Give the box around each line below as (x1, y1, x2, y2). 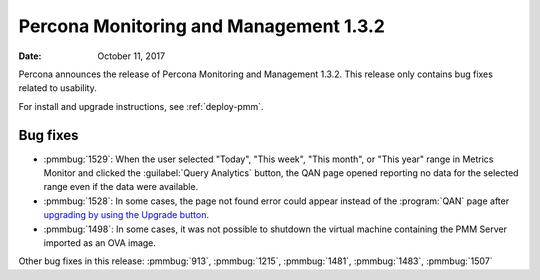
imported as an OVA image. (43, 236, 157, 249)
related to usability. (18, 82, 97, 94)
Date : (18, 50, 42, 62)
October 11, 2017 (97, 50, 165, 62)
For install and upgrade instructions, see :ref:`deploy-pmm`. (18, 100, 264, 112)
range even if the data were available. (43, 181, 199, 193)
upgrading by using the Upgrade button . (43, 209, 210, 221)
